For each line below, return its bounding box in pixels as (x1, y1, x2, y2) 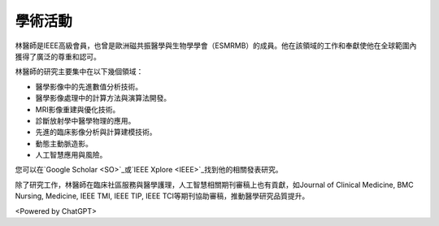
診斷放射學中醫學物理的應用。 (35, 115, 136, 125)
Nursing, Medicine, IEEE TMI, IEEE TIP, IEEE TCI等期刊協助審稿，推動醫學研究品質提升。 (15, 191, 310, 201)
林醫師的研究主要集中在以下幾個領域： (15, 67, 144, 76)
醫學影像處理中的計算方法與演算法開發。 (35, 93, 171, 103)
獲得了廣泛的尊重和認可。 (15, 51, 101, 61)
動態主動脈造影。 (35, 138, 93, 148)
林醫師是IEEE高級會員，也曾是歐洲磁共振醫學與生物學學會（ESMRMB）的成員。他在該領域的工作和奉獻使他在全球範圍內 (15, 41, 417, 50)
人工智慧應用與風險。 (35, 150, 107, 160)
